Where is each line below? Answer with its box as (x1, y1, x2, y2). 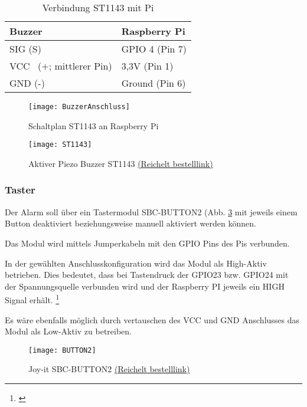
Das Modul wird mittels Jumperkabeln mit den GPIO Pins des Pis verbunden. (5, 237, 290, 249)
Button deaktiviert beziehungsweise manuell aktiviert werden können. (5, 217, 256, 229)
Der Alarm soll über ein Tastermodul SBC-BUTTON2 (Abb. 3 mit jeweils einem (5, 205, 298, 218)
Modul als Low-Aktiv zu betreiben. (5, 325, 132, 337)
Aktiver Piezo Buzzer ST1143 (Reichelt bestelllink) (28, 157, 213, 169)
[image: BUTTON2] (28, 346, 96, 355)
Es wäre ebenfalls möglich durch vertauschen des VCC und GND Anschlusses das (5, 313, 300, 326)
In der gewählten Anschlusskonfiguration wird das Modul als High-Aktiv (5, 257, 267, 269)
